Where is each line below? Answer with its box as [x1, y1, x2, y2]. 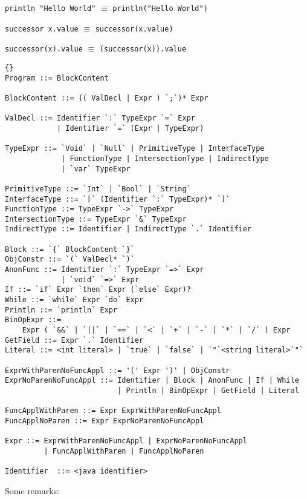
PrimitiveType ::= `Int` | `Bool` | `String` [5, 184, 191, 193]
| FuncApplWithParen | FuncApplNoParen [44, 446, 204, 455]
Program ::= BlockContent [5, 73, 109, 82]
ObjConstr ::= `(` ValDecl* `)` [5, 255, 135, 264]
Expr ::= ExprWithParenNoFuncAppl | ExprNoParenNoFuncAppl [5, 437, 247, 446]
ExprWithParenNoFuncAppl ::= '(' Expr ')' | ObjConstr [5, 366, 230, 375]
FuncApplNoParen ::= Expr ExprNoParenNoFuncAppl [5, 416, 204, 425]
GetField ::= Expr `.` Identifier [5, 335, 144, 345]
